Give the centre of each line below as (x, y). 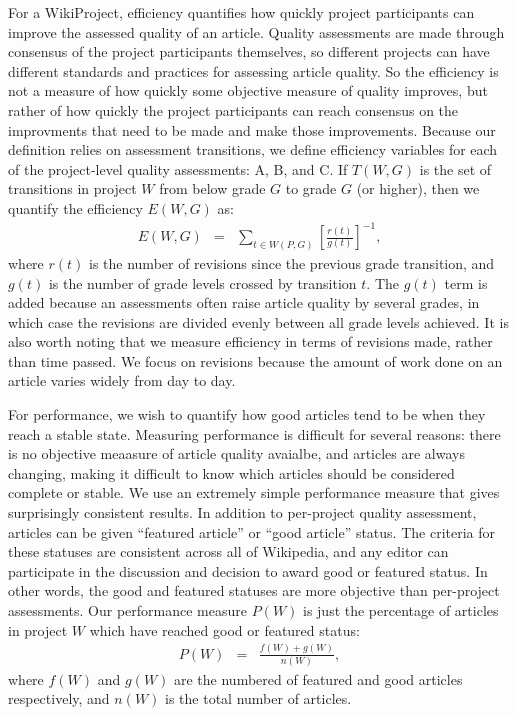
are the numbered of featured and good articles (318, 678)
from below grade (212, 188)
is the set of (455, 168)
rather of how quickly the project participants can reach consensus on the (233, 109)
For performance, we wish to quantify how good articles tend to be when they (247, 414)
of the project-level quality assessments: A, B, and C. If (178, 168)
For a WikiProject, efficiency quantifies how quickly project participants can (241, 12)
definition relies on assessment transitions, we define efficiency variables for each (253, 149)
